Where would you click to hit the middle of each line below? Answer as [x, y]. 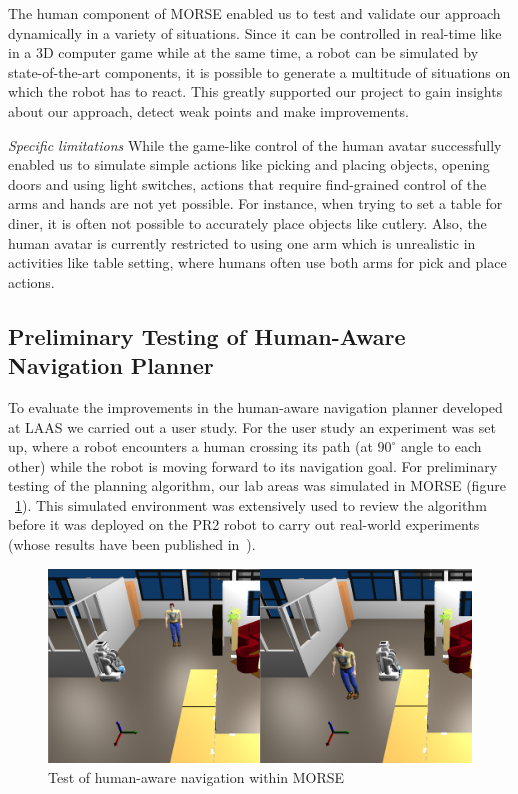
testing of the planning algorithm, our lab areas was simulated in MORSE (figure [257, 485]
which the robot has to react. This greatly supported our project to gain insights [255, 91]
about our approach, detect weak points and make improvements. [208, 110]
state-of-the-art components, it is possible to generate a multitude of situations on [259, 71]
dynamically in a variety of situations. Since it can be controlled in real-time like [255, 32]
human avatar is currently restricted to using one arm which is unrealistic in [242, 242]
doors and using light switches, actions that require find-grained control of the [247, 183]
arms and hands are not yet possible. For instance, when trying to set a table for [255, 203]
